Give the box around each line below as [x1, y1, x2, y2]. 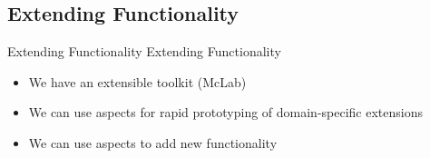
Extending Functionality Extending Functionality [7, 42, 281, 61]
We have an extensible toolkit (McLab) [28, 72, 247, 91]
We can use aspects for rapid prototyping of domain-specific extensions [28, 103, 423, 122]
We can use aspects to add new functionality [28, 133, 278, 152]
